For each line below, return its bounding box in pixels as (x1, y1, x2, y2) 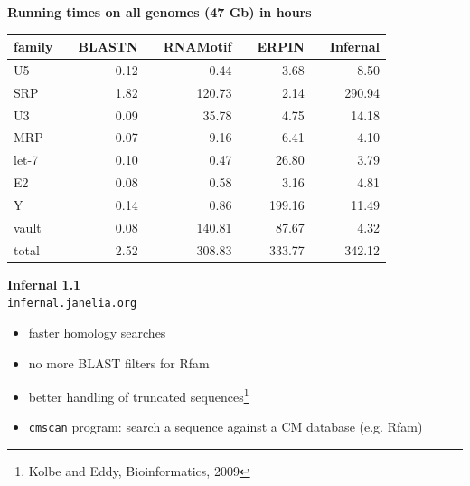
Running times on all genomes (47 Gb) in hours (7, 3, 312, 21)
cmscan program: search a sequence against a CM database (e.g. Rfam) (28, 417, 423, 436)
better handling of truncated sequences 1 (28, 385, 249, 405)
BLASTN (78, 37, 138, 56)
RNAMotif (163, 37, 232, 56)
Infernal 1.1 (7, 274, 81, 293)
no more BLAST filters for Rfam (28, 353, 210, 372)
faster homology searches (28, 323, 166, 342)
